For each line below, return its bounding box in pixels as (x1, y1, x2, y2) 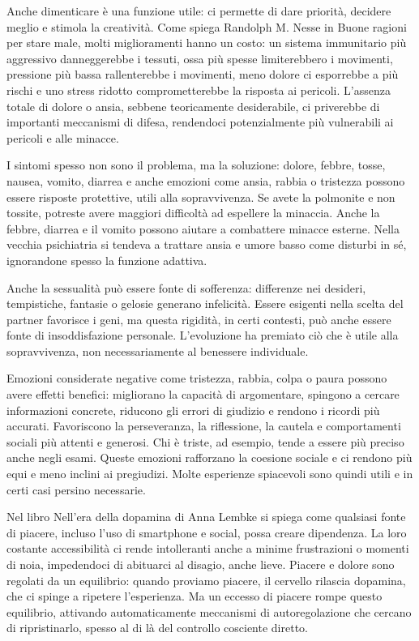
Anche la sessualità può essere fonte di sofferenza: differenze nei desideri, (6, 279, 366, 296)
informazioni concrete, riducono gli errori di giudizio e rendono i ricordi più (6, 401, 380, 418)
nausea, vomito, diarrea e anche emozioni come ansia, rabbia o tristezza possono (6, 172, 405, 189)
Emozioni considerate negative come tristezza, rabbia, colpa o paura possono (6, 370, 387, 387)
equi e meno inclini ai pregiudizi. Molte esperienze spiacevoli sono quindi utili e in (6, 465, 413, 482)
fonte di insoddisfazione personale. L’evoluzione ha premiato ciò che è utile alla (6, 327, 399, 344)
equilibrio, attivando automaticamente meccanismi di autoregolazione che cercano (6, 603, 412, 620)
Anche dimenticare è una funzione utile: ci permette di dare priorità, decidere (6, 2, 391, 19)
